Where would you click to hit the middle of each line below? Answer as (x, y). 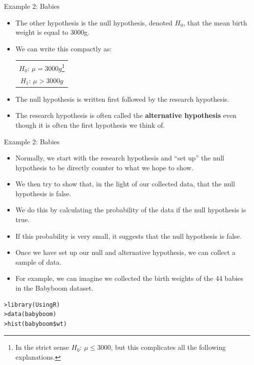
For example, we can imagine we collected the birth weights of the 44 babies (129, 278)
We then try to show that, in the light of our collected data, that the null (125, 184)
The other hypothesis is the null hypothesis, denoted (94, 22)
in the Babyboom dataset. (54, 288)
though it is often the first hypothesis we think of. (90, 125)
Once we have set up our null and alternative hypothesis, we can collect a (126, 252)
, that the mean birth (215, 22)
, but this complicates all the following (168, 347)
